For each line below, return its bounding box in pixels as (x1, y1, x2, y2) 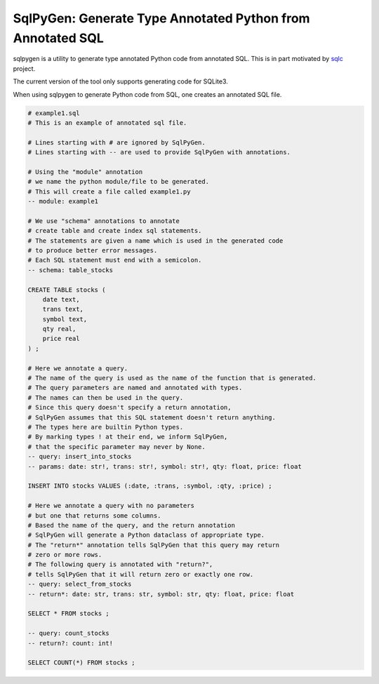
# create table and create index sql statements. (27, 227, 202, 235)
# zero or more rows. (27, 551, 102, 559)
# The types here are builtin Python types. (27, 423, 184, 431)
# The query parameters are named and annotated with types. (27, 384, 243, 392)
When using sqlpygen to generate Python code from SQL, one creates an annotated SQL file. (13, 90, 282, 98)
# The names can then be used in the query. (27, 394, 184, 401)
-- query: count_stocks (27, 629, 110, 638)
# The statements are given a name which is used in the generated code (27, 236, 284, 245)
